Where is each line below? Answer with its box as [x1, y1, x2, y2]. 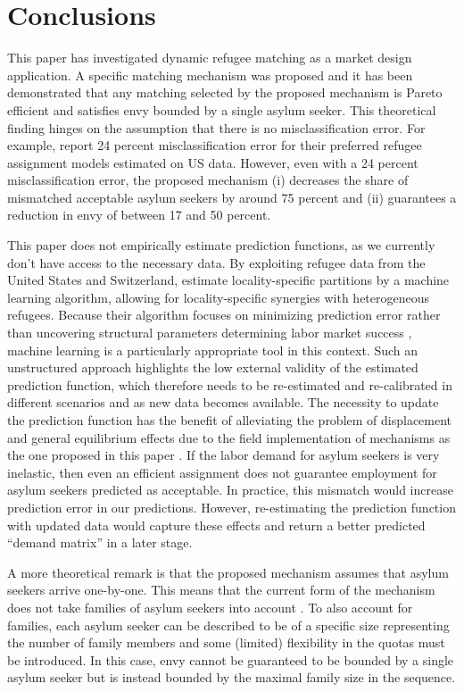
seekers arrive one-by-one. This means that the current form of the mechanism [7, 580, 435, 599]
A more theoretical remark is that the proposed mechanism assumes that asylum [7, 563, 449, 581]
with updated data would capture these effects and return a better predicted [7, 515, 426, 534]
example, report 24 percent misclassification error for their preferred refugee [7, 136, 422, 154]
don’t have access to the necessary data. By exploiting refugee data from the [7, 253, 426, 271]
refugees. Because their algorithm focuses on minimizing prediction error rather [7, 305, 441, 324]
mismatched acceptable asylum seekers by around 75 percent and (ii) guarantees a [7, 188, 457, 206]
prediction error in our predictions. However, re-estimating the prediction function [7, 497, 456, 516]
